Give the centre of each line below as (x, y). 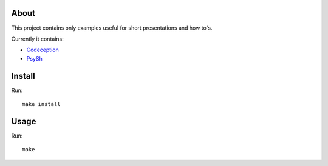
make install (41, 104)
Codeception (43, 50)
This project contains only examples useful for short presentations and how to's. (112, 28)
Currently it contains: (37, 39)
